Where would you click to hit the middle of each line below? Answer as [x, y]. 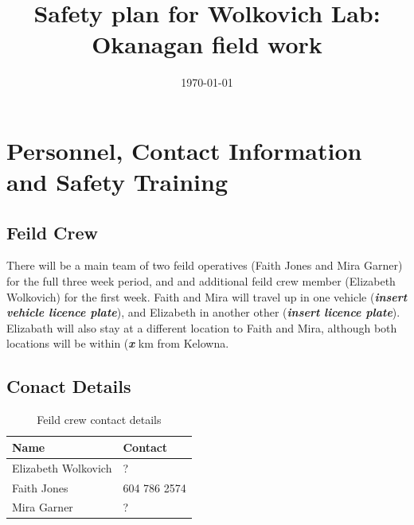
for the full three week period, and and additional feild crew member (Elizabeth [201, 281]
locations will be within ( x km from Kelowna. [118, 343]
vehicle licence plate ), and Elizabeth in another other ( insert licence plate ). [203, 312]
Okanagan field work [207, 44]
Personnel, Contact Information [184, 150]
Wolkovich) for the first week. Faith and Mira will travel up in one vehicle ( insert [207, 296]
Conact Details [69, 386]
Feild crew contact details [99, 420]
